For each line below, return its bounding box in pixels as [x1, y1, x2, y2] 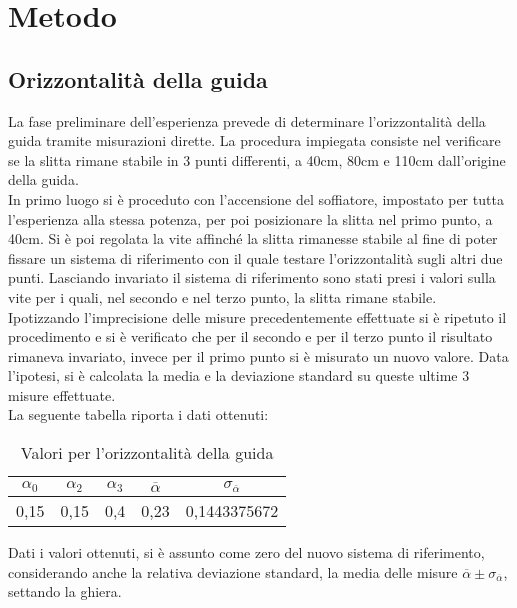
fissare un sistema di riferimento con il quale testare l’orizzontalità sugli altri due [8, 247, 503, 268]
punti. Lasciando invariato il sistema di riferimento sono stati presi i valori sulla [8, 267, 496, 288]
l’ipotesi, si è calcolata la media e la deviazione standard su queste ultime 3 [8, 365, 470, 386]
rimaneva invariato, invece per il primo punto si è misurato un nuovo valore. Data [8, 345, 509, 366]
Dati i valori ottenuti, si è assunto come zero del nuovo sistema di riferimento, [8, 542, 485, 563]
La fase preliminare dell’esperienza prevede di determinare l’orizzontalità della [8, 110, 486, 131]
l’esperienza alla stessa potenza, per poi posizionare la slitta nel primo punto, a [8, 208, 493, 229]
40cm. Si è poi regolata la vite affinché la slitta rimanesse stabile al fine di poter [8, 228, 498, 249]
